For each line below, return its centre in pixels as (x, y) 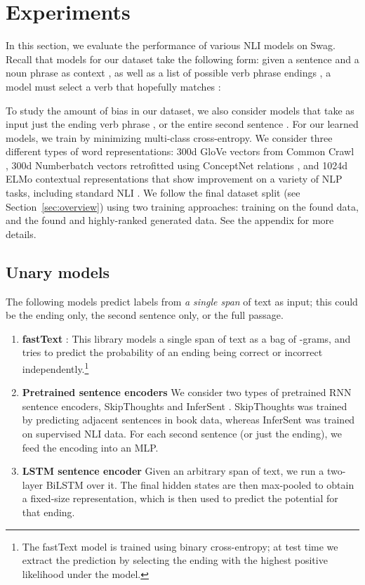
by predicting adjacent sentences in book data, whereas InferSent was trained (188, 420)
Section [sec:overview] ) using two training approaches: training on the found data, (182, 206)
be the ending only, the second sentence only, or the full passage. (145, 315)
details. (21, 234)
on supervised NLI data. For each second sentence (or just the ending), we (182, 434)
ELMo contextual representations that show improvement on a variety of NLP (174, 179)
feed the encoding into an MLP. (90, 447)
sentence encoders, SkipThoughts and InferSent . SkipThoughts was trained (185, 406)
